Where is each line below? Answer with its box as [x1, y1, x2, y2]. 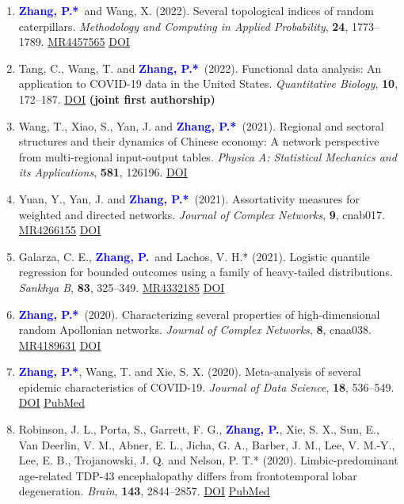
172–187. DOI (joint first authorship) [18, 90, 215, 107]
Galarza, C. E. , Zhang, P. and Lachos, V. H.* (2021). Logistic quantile [18, 248, 370, 264]
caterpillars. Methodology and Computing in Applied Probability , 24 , [18, 17, 349, 34]
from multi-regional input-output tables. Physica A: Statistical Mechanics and [18, 148, 397, 165]
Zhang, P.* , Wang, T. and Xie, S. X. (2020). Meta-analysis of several [18, 363, 361, 380]
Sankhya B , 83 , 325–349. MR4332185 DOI [18, 279, 225, 295]
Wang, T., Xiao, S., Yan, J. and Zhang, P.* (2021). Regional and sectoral [18, 117, 384, 134]
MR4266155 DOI [18, 222, 101, 238]
